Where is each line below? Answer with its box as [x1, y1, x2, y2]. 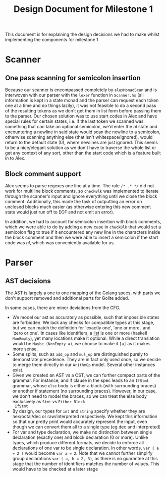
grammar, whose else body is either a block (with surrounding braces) [12, 383, 157, 388]
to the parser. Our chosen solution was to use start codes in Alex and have [5, 113, 158, 119]
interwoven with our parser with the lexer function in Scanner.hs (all [5, 92, 144, 98]
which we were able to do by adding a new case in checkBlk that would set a [5, 224, 161, 230]
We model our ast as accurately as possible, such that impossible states [12, 315, 160, 320]
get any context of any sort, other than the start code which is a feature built [5, 150, 161, 156]
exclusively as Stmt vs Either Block [12, 399, 85, 404]
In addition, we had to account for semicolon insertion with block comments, [5, 219, 162, 224]
